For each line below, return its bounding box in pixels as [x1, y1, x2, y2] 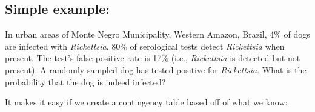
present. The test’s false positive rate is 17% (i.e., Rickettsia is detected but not [5, 51, 300, 64]
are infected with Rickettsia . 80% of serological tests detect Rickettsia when [5, 39, 285, 52]
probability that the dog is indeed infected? [5, 75, 166, 88]
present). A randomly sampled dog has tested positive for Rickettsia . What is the [5, 63, 307, 76]
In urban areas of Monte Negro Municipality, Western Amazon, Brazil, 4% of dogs [5, 28, 310, 41]
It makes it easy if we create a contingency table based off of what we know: [5, 96, 288, 108]
